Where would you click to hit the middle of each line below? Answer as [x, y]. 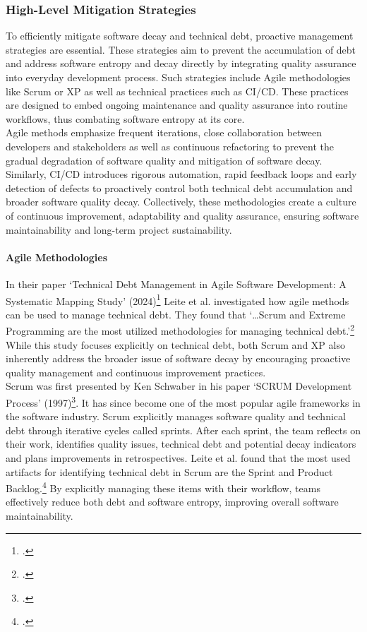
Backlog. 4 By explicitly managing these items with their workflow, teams [163, 487]
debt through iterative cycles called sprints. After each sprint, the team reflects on [183, 430]
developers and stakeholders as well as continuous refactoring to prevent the [170, 146]
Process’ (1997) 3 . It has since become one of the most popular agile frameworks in [183, 401]
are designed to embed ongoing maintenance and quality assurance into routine [177, 105]
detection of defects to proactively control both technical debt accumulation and [179, 187]
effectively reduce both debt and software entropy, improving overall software [172, 502]
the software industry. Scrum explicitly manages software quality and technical [176, 416]
